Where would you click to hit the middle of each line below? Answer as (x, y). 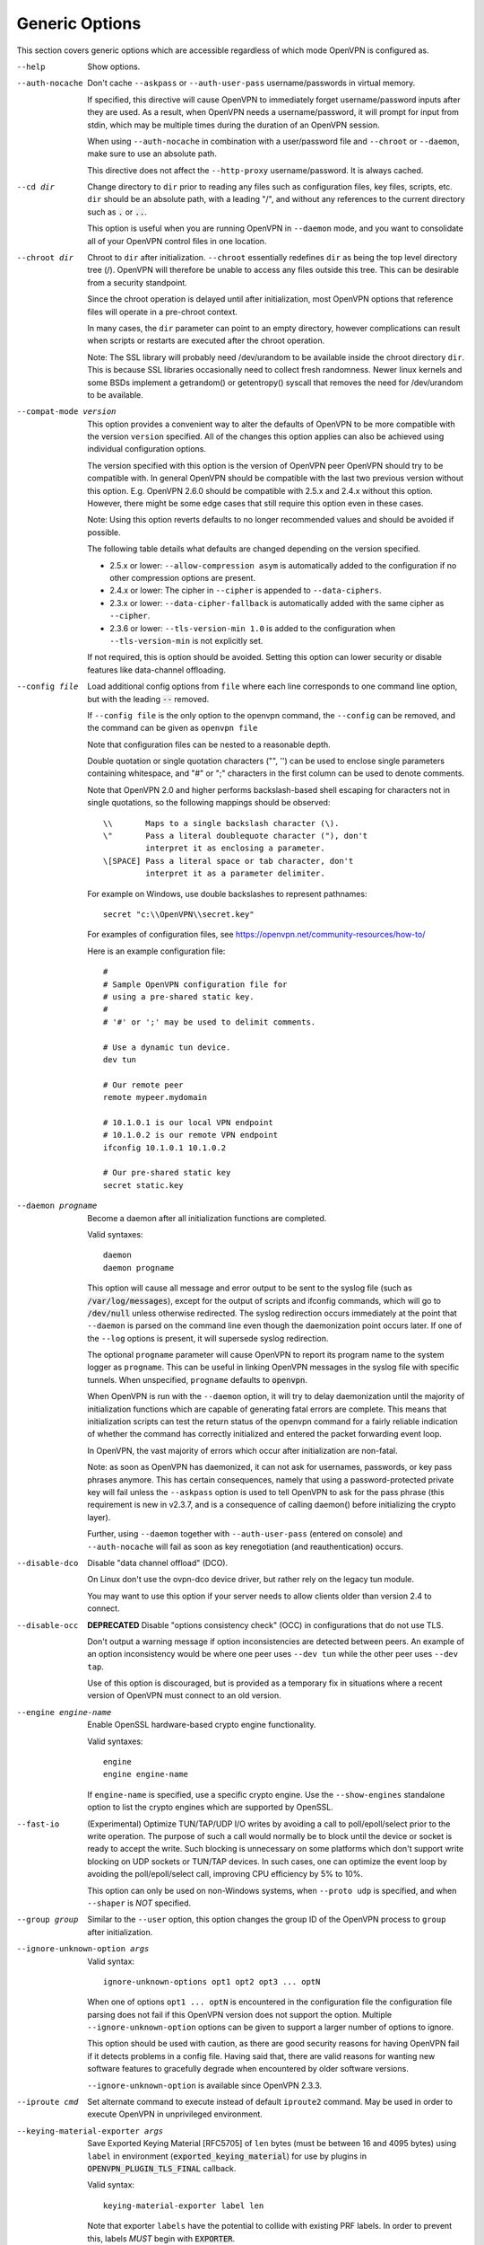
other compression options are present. (182, 578)
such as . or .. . (117, 212)
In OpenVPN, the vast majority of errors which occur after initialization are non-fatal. (242, 1450)
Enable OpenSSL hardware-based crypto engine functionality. (202, 1725)
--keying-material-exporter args (90, 2131)
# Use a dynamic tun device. (167, 1047)
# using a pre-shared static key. (179, 996)
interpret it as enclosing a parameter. (235, 848)
